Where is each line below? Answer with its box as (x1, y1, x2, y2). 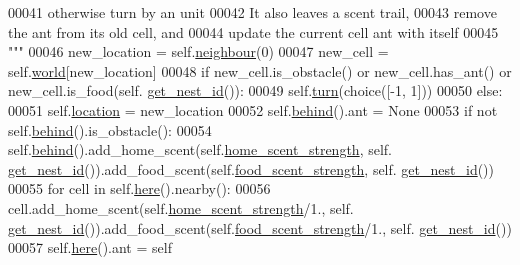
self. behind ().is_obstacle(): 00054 (8, 119, 212, 140)
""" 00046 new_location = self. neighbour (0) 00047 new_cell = (8, 41, 389, 62)
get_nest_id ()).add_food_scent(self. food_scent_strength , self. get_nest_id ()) (8, 158, 495, 179)
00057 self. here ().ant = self (8, 237, 172, 258)
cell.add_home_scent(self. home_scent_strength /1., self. (8, 197, 354, 218)
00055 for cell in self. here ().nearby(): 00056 (8, 178, 271, 199)
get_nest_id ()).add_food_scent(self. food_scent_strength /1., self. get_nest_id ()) (8, 217, 512, 238)
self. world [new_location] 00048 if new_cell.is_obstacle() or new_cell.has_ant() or (8, 60, 512, 81)
